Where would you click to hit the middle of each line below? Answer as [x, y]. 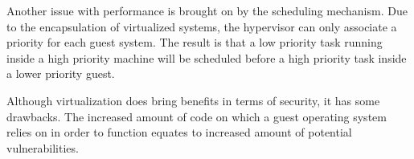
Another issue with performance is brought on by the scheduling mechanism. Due [207, 10]
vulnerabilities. [43, 147]
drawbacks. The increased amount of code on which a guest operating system [197, 116]
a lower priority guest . [61, 73]
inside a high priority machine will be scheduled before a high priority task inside [207, 57]
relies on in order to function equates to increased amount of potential [179, 132]
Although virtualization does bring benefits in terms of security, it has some [193, 100]
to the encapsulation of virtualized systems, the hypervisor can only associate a [202, 26]
